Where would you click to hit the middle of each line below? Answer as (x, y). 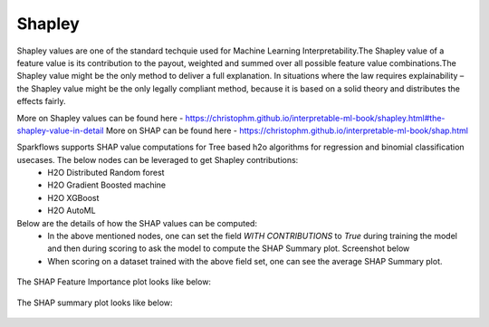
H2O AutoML (72, 211)
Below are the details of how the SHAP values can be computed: (137, 223)
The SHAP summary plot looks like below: (95, 303)
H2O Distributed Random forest (106, 173)
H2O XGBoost (73, 197)
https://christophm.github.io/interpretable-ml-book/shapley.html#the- (315, 118)
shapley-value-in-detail (60, 130)
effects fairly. (41, 101)
